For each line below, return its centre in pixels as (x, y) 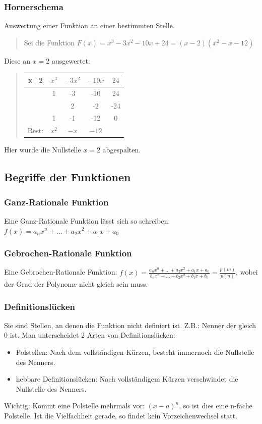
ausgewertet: (71, 60)
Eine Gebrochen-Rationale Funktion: (61, 272)
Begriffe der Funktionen (68, 177)
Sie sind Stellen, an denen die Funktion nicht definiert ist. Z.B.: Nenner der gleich (130, 325)
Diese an (17, 60)
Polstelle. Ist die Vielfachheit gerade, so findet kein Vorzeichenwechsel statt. (121, 415)
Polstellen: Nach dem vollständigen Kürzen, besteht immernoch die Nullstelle (135, 352)
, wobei (247, 272)
